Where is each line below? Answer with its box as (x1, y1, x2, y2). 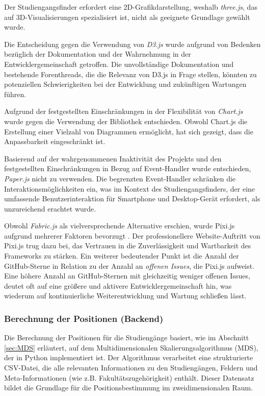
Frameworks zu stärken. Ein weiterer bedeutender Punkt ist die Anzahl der (4, 250, 239, 261)
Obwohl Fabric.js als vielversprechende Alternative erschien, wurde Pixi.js (4, 220, 235, 231)
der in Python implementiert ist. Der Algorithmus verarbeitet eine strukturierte (4, 352, 253, 363)
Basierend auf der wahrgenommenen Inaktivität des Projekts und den (4, 153, 222, 164)
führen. (4, 88, 26, 99)
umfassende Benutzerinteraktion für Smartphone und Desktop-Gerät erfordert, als (4, 193, 260, 204)
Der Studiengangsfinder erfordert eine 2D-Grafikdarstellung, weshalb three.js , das (4, 2, 257, 12)
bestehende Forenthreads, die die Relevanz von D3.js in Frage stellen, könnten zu (4, 68, 257, 79)
